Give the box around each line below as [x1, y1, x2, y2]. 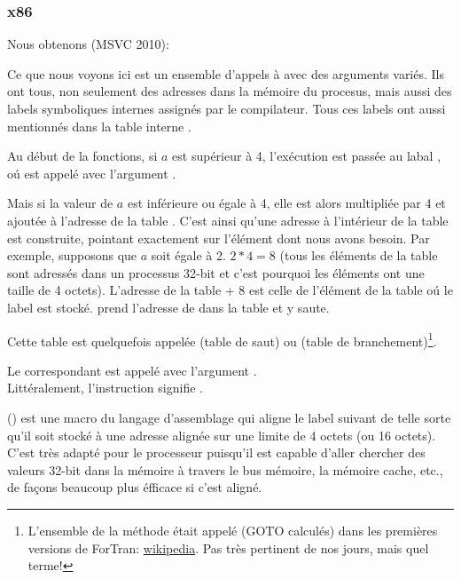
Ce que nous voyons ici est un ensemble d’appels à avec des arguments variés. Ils [7, 64, 445, 83]
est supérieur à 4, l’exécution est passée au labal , [172, 147, 441, 165]
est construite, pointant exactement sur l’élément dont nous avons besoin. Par [7, 228, 430, 247]
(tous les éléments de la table [279, 246, 438, 265]
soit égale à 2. [151, 246, 226, 265]
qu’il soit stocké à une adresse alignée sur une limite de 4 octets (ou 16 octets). [7, 425, 436, 444]
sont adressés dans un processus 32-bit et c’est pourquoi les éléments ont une [7, 263, 425, 282]
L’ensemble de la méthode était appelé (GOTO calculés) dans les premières [27, 520, 438, 539]
